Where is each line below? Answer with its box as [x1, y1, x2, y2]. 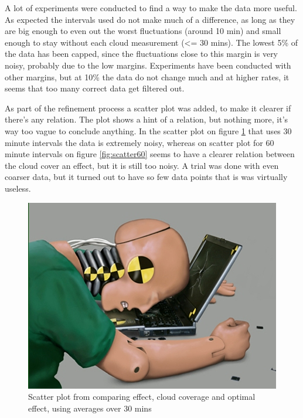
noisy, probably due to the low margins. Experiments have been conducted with [5, 59, 291, 71]
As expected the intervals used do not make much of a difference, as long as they [5, 13, 295, 25]
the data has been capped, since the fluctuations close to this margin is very [5, 47, 278, 60]
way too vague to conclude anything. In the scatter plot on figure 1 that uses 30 [5, 124, 292, 137]
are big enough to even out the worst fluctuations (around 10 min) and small [5, 25, 281, 37]
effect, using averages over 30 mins [28, 402, 152, 414]
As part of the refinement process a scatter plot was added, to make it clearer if [5, 101, 291, 114]
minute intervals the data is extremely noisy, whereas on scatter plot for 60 [5, 136, 274, 148]
